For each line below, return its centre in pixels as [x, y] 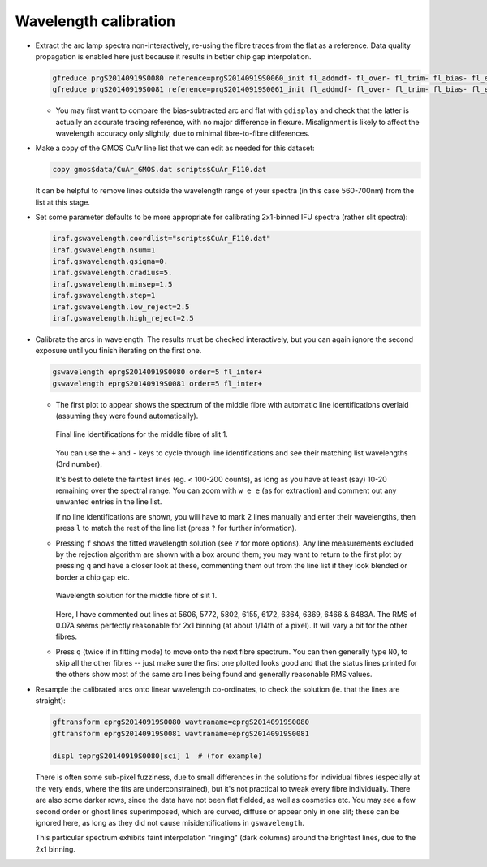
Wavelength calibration [95, 21]
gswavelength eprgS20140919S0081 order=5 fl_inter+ [157, 383]
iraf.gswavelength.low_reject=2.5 [121, 307]
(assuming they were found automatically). [127, 416]
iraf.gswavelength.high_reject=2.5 [123, 318]
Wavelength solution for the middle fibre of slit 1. [136, 596]
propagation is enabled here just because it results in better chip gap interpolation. [173, 56]
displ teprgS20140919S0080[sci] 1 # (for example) [157, 756]
